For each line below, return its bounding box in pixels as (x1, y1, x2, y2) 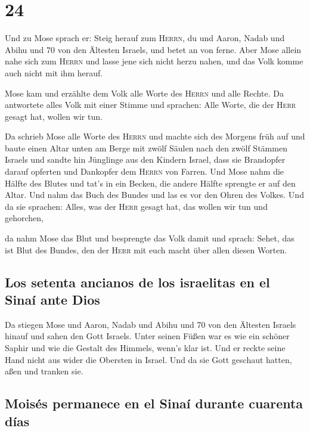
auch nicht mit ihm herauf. (5, 66, 103, 79)
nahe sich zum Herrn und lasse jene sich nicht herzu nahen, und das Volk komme (5, 55, 303, 67)
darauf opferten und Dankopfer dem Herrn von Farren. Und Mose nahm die (5, 165, 284, 178)
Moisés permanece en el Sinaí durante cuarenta (5, 394, 303, 413)
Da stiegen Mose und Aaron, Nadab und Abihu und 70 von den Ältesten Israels (5, 318, 296, 330)
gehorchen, (5, 212, 44, 224)
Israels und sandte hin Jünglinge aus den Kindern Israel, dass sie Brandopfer (5, 153, 286, 166)
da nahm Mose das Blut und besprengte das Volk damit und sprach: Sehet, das (5, 232, 294, 244)
